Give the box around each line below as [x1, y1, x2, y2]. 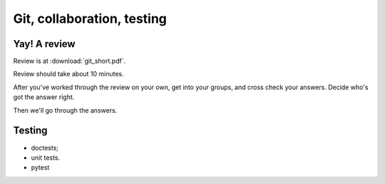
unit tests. [31, 153, 61, 162]
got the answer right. [13, 93, 75, 101]
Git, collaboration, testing [13, 11, 168, 26]
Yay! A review [13, 38, 76, 50]
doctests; [31, 143, 59, 152]
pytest [31, 163, 50, 172]
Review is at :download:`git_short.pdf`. [13, 57, 126, 66]
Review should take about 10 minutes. [13, 70, 124, 78]
